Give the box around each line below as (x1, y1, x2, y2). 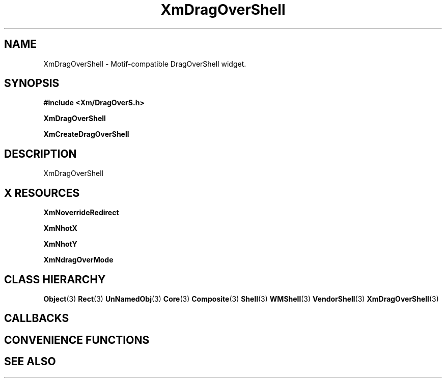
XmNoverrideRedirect (43, 208, 119, 217)
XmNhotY (43, 240, 77, 249)
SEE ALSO (4, 355, 56, 368)
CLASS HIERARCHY (4, 273, 106, 286)
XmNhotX (43, 224, 77, 233)
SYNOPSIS (4, 77, 60, 90)
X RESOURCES (4, 186, 80, 199)
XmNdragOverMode (43, 255, 114, 265)
